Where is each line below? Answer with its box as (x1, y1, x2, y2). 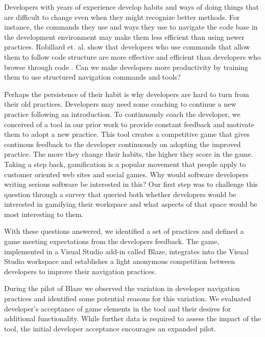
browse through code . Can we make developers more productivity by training (4, 61, 248, 72)
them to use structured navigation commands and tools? (4, 71, 181, 82)
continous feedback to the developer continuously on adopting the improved (4, 138, 241, 149)
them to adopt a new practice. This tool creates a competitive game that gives (4, 129, 250, 139)
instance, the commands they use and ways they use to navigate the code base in (4, 21, 258, 32)
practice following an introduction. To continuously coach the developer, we (4, 108, 240, 119)
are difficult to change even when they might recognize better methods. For (4, 11, 240, 22)
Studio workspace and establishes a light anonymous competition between (4, 256, 235, 267)
